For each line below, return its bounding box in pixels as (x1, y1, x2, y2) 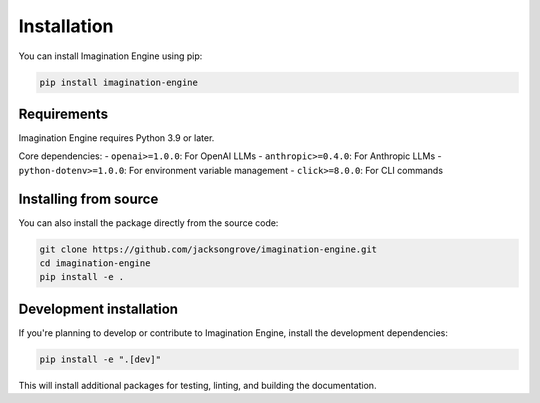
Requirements (18, 105, 109, 122)
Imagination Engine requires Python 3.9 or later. (18, 132, 215, 144)
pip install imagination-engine (39, 76, 199, 88)
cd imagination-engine (39, 258, 151, 269)
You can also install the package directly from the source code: (18, 216, 279, 229)
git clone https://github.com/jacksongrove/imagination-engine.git (39, 243, 378, 255)
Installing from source (18, 190, 159, 207)
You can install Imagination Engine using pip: (18, 50, 203, 62)
